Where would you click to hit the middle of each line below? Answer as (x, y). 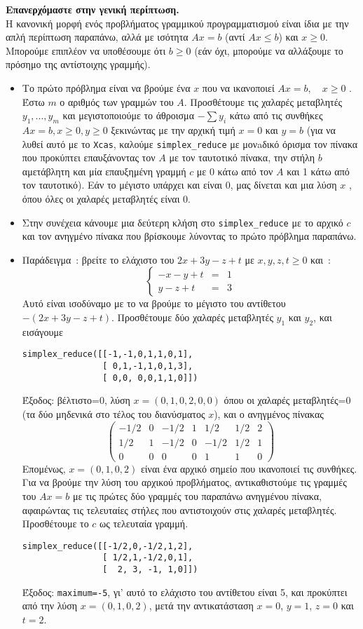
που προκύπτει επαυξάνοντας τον (89, 157)
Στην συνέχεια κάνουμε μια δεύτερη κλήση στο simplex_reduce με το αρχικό (183, 222)
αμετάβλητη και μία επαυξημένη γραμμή (104, 171)
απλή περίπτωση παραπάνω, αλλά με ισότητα (97, 37)
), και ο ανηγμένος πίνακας (269, 413)
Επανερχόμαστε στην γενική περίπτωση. (93, 9)
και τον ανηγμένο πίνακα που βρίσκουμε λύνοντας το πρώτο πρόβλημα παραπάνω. (189, 236)
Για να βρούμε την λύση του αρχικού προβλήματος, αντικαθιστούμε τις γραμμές (184, 482)
